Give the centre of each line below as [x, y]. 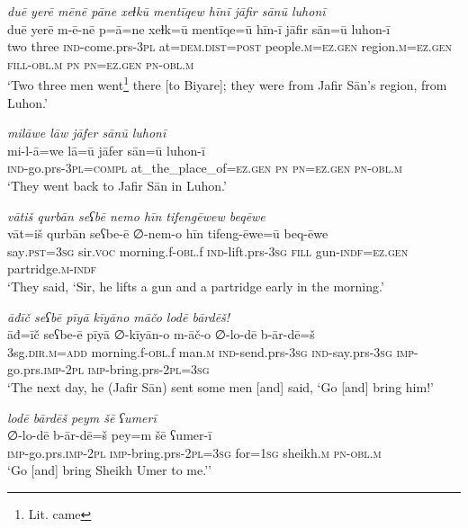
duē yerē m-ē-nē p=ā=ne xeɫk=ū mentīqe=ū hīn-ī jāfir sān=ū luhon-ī [199, 28]
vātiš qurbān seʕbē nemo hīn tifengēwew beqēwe [136, 215]
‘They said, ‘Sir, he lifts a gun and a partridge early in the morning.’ [196, 286]
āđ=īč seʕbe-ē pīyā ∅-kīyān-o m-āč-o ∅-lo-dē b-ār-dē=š [161, 334]
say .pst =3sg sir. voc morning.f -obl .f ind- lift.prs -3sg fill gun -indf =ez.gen [208, 251]
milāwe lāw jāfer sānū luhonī [87, 133]
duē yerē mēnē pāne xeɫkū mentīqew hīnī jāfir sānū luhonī [166, 11]
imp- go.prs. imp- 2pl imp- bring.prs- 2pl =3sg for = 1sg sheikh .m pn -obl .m [194, 452]
